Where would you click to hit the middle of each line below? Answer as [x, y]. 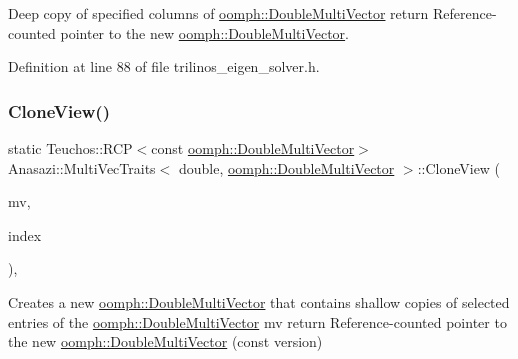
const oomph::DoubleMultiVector [253, 148]
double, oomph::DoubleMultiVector [286, 167]
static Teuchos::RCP [70, 148]
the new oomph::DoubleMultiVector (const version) [165, 341]
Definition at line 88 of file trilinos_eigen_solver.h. [164, 66]
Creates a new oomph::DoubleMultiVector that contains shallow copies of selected [259, 301]
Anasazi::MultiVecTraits [82, 167]
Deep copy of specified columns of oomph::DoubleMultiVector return [218, 13]
